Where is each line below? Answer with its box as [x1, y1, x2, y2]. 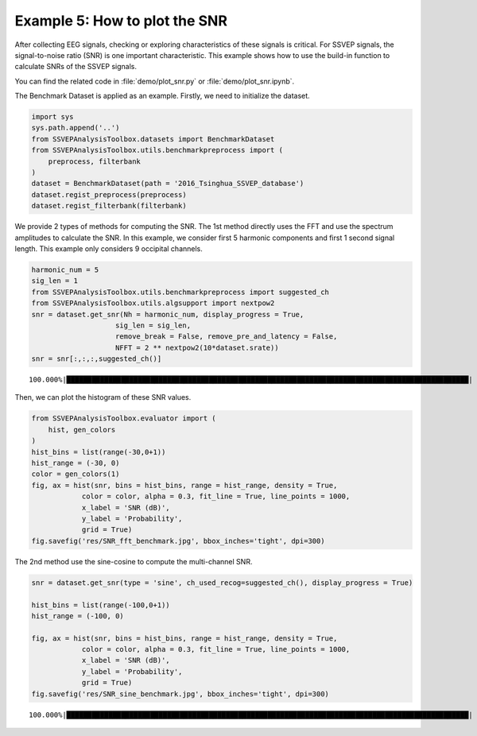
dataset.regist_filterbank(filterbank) [31, 201, 187, 211]
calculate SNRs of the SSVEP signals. [14, 62, 138, 72]
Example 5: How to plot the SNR [14, 12, 228, 29]
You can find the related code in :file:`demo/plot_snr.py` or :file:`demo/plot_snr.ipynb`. [14, 76, 295, 86]
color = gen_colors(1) [31, 470, 120, 478]
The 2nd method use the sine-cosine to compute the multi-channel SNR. [14, 556, 253, 566]
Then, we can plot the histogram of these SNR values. [14, 393, 192, 402]
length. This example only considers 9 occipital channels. [14, 243, 203, 254]
